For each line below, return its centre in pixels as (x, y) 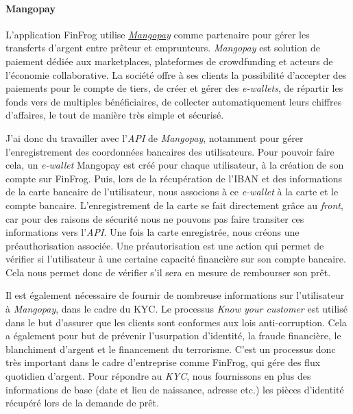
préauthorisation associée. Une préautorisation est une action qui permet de (165, 245)
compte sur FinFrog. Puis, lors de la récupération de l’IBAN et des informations (174, 178)
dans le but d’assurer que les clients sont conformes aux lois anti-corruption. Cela (176, 322)
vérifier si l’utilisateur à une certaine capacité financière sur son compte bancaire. (176, 259)
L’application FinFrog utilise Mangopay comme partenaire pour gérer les (158, 34)
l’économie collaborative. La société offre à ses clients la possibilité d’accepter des (176, 74)
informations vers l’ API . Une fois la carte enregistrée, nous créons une (153, 232)
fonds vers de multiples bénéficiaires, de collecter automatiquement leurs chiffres (174, 101)
